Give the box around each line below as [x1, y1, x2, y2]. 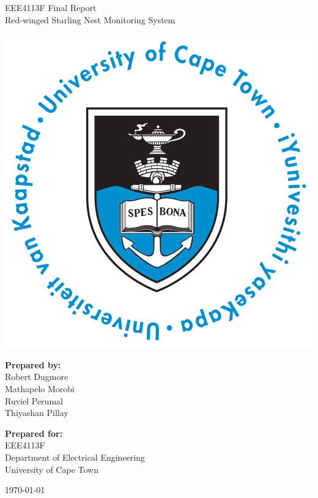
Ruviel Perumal [5, 394, 63, 407]
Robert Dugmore [5, 370, 68, 383]
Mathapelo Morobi [5, 382, 75, 395]
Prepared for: [5, 426, 63, 439]
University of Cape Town [5, 463, 98, 475]
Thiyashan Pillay [5, 406, 68, 419]
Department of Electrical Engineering [5, 450, 145, 463]
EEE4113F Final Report [5, 1, 97, 13]
